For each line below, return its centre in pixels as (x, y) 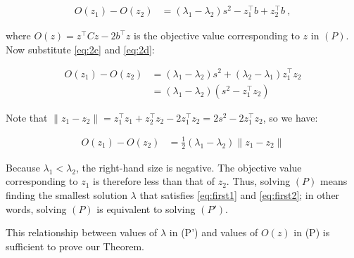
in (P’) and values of (214, 232)
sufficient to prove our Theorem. (75, 246)
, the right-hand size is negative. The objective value (189, 167)
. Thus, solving (258, 181)
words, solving (36, 208)
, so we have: (290, 117)
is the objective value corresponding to (216, 36)
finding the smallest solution (67, 194)
